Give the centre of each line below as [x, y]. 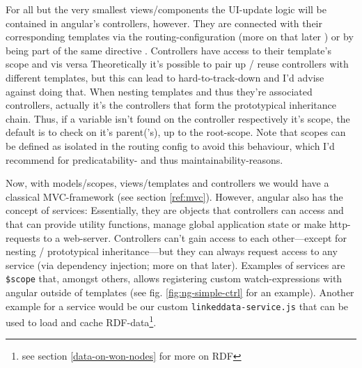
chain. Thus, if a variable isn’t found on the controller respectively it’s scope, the [178, 118]
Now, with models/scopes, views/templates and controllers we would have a [167, 183]
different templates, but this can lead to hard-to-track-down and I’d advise [165, 77]
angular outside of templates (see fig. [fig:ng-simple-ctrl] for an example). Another [180, 292]
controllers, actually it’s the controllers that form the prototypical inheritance [171, 105]
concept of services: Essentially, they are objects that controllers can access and [175, 210]
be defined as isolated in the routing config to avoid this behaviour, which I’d [170, 145]
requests [23, 237]
